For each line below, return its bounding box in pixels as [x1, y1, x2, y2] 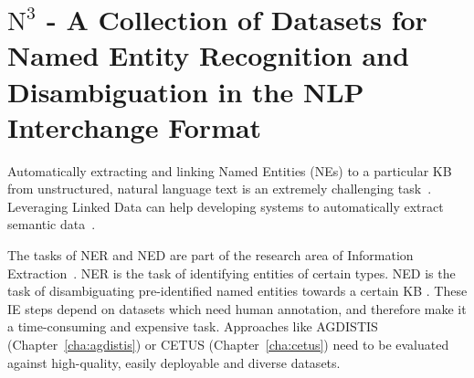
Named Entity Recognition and [7, 37, 409, 74]
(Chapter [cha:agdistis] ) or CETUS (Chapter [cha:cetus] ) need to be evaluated [7, 335, 449, 354]
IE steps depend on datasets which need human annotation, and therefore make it [7, 299, 467, 318]
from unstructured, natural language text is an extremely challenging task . [7, 179, 432, 198]
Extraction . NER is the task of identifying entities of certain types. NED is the [7, 263, 456, 282]
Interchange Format [7, 108, 262, 145]
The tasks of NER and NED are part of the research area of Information [7, 246, 414, 265]
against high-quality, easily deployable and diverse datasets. [7, 352, 341, 372]
